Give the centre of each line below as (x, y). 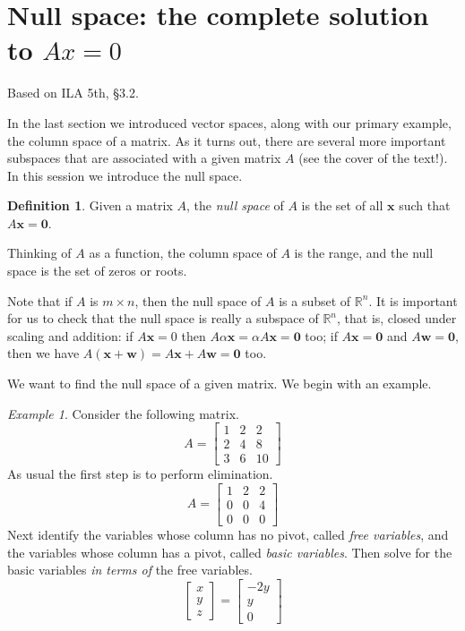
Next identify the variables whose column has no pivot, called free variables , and (228, 534)
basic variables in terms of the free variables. (130, 570)
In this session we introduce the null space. (125, 175)
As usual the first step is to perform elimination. (140, 474)
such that (425, 205)
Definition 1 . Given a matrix (90, 205)
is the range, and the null (364, 253)
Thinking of (39, 253)
